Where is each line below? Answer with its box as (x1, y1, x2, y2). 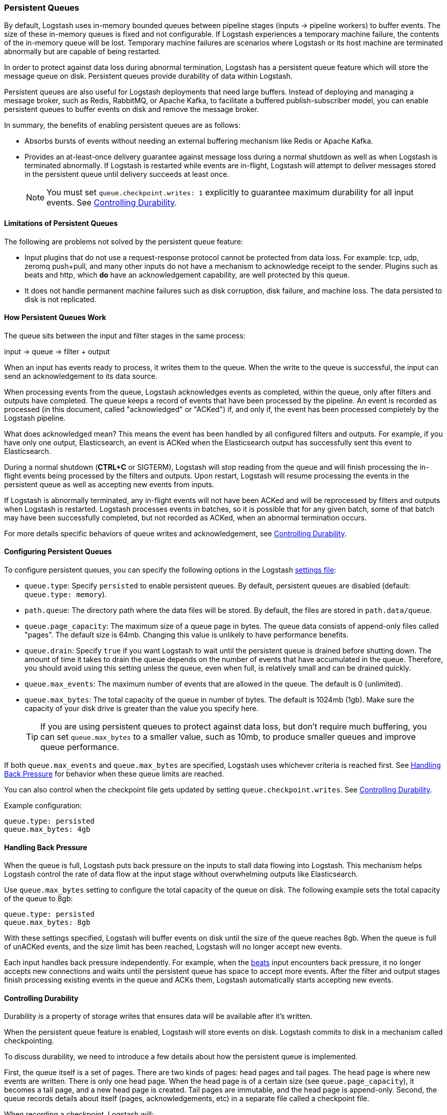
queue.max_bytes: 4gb (4, 825, 90, 834)
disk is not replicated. (25, 294, 97, 304)
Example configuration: (4, 801, 82, 810)
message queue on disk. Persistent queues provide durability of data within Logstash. (4, 72, 293, 81)
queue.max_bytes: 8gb (4, 918, 90, 927)
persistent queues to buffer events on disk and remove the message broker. (4, 105, 259, 114)
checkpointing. (4, 1036, 54, 1045)
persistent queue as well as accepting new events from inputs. (4, 480, 215, 489)
